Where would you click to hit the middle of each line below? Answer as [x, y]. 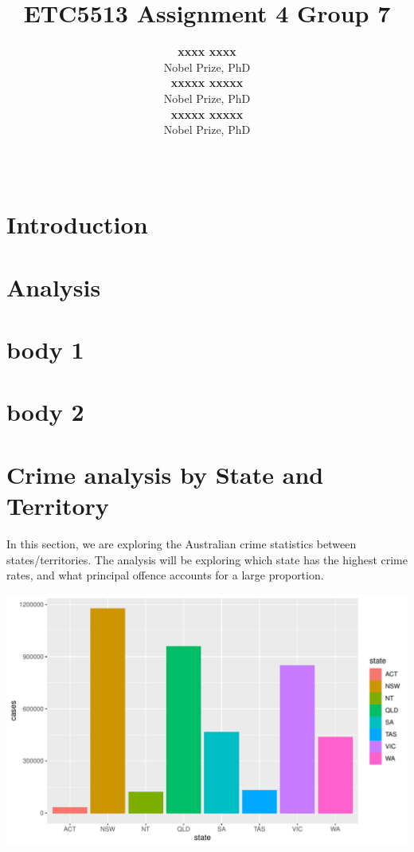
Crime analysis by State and [165, 474]
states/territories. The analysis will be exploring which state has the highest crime [207, 559]
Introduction [77, 224]
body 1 [45, 349]
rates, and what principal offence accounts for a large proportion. [165, 575]
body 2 [45, 412]
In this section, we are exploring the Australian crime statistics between [182, 543]
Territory [58, 505]
